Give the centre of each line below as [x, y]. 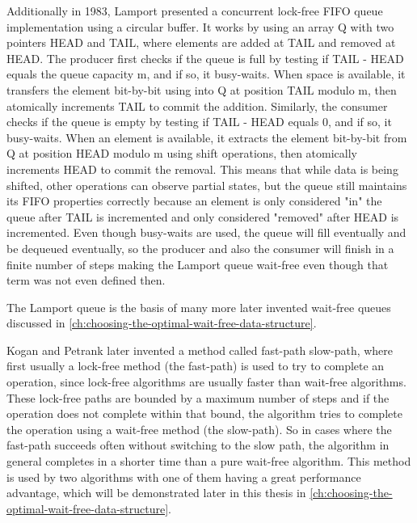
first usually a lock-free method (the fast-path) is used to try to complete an [196, 366]
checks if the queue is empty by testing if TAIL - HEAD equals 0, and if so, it [199, 122]
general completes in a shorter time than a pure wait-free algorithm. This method [209, 461]
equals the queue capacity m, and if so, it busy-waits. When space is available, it [206, 74]
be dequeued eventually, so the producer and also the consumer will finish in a [200, 248]
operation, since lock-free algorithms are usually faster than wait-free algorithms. [206, 382]
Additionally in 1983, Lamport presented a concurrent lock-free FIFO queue [195, 11]
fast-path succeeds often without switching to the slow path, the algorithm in [198, 445]
